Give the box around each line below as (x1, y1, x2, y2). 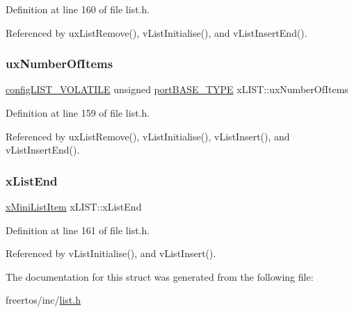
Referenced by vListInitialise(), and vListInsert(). (6, 246, 216, 261)
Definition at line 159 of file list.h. (6, 106, 150, 120)
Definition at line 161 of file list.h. (6, 222, 150, 237)
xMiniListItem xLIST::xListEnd (6, 199, 142, 213)
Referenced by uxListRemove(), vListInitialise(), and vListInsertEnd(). (6, 25, 307, 40)
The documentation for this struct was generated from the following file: (6, 269, 314, 284)
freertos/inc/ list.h (6, 293, 81, 307)
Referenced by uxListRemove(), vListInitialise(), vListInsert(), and (6, 129, 290, 143)
